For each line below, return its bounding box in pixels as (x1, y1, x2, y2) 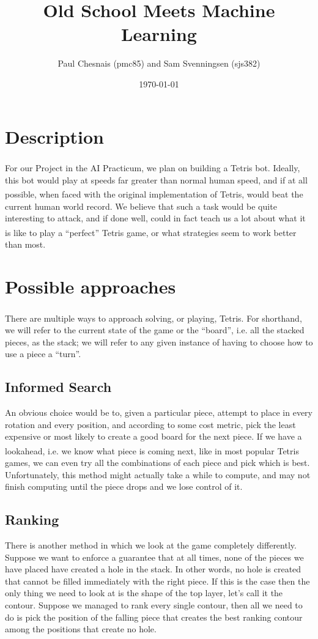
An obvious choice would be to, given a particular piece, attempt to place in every (5, 405, 313, 418)
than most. (5, 237, 46, 250)
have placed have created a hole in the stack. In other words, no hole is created (5, 563, 301, 575)
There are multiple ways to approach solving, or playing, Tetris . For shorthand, (5, 311, 302, 324)
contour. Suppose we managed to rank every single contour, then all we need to (5, 598, 303, 611)
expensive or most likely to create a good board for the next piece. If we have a (5, 430, 302, 443)
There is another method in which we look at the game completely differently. (5, 538, 297, 551)
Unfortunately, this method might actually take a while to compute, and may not (5, 468, 311, 481)
